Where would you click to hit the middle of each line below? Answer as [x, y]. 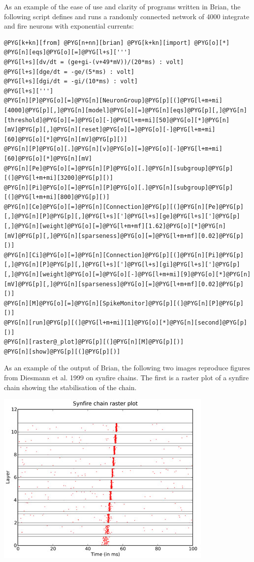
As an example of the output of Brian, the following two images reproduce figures [127, 368]
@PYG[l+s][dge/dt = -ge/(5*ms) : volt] [69, 72]
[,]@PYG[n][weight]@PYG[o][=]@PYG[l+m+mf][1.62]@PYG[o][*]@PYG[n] [115, 226]
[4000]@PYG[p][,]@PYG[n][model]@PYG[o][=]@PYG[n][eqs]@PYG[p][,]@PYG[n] [126, 110]
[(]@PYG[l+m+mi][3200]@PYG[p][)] [59, 178]
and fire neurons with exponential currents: [69, 26]
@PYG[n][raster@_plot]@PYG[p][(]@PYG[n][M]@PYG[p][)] [94, 342]
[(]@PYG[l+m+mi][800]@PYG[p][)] [57, 197]
